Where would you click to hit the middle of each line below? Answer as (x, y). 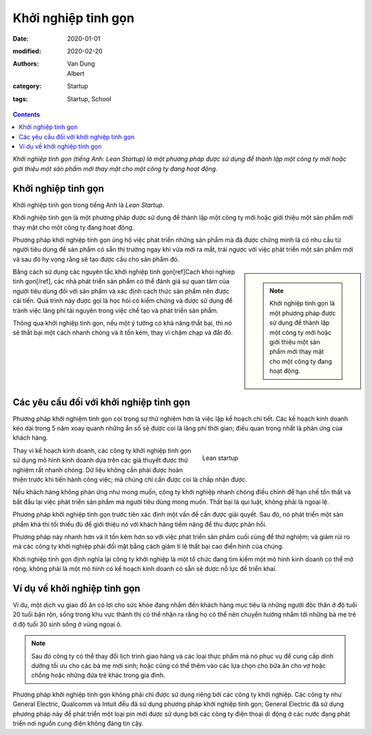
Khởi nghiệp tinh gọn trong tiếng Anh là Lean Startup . (89, 205)
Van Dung (81, 64)
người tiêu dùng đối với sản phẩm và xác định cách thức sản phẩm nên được (121, 291)
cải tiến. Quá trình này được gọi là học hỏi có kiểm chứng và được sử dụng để (123, 301)
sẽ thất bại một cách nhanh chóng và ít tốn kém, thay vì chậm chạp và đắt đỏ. (123, 333)
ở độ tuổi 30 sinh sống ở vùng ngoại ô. (68, 624)
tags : (20, 99)
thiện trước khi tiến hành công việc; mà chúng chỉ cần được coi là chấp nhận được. (130, 480)
